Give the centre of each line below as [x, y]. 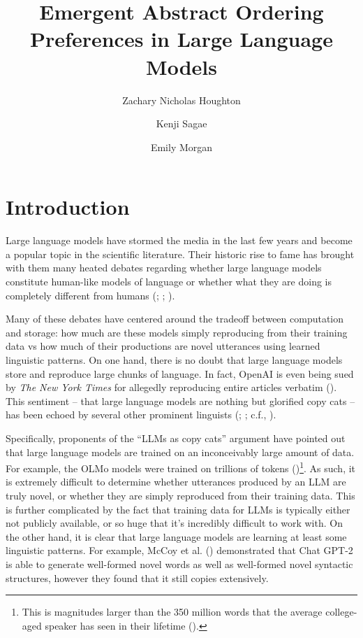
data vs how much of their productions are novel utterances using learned [163, 346]
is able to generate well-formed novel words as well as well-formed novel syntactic [179, 563]
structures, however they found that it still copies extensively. [137, 577]
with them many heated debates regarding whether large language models [164, 268]
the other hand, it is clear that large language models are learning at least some [176, 536]
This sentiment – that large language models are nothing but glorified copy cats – [180, 400]
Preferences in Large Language [181, 39]
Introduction [68, 207]
